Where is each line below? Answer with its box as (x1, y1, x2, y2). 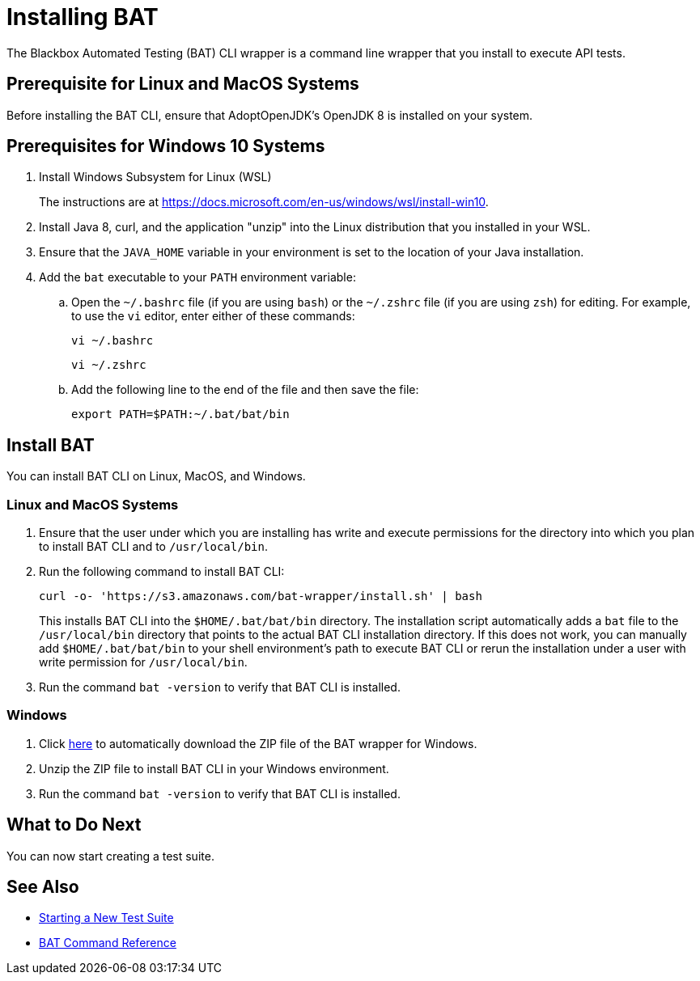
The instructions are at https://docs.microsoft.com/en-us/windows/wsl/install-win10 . (39, 195, 489, 209)
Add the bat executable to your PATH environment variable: (39, 270, 356, 285)
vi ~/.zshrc (71, 358, 146, 372)
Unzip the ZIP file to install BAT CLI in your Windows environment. (39, 761, 389, 776)
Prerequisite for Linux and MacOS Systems (6, 74, 359, 95)
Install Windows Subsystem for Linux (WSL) (39, 170, 272, 184)
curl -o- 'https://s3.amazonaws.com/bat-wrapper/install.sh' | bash (39, 590, 482, 603)
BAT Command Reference (39, 936, 176, 950)
